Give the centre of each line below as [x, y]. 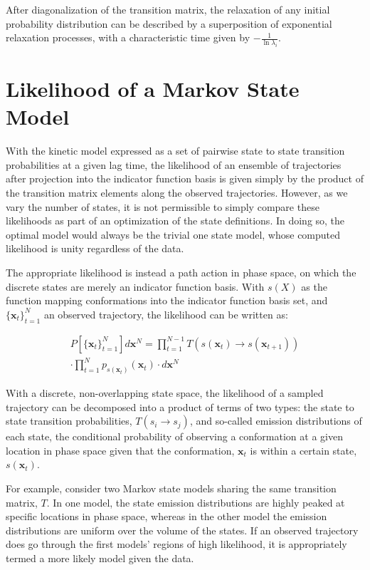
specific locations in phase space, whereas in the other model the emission [166, 516]
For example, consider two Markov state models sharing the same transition [171, 488]
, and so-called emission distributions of [276, 421]
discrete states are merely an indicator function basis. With [135, 286]
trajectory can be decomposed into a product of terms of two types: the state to [180, 406]
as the [314, 286]
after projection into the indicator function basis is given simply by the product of [185, 178]
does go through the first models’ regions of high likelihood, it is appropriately [176, 544]
